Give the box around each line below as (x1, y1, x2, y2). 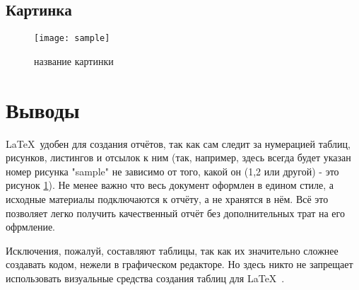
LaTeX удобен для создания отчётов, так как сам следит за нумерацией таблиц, (6, 136, 351, 151)
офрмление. (6, 219, 56, 234)
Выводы (6, 95, 80, 124)
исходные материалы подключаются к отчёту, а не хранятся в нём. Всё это (6, 191, 329, 206)
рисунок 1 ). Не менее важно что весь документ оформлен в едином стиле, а (6, 178, 334, 192)
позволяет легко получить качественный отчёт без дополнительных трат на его (6, 205, 345, 220)
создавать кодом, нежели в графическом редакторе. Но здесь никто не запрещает (6, 257, 353, 272)
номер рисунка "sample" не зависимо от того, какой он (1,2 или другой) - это (6, 163, 339, 178)
